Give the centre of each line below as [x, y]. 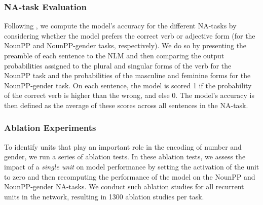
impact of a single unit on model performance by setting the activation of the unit [132, 166]
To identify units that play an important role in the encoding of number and [123, 146]
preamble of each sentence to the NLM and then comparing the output [114, 55]
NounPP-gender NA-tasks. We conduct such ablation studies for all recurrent [124, 186]
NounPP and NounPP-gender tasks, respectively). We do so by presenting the [125, 45]
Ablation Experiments [50, 128]
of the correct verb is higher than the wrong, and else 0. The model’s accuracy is [129, 95]
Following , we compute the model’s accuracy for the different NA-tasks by [120, 26]
